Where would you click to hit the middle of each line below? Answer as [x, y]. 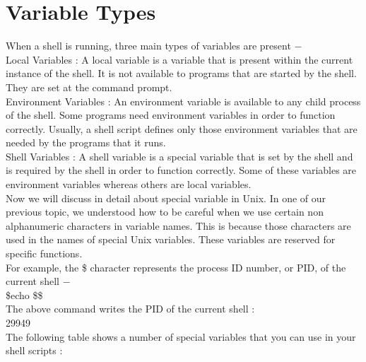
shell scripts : [34, 350]
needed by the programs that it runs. [86, 142]
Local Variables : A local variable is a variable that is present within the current [179, 59]
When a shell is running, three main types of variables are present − [154, 46]
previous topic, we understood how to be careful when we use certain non [165, 212]
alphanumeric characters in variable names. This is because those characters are [178, 225]
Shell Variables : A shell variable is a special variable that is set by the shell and [179, 156]
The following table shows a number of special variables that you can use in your [181, 336]
